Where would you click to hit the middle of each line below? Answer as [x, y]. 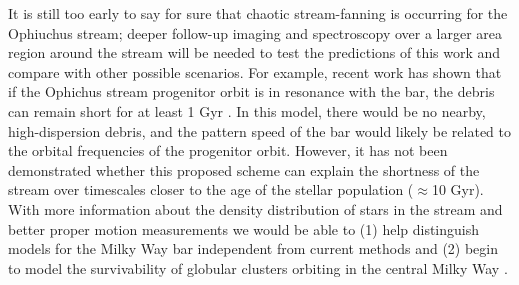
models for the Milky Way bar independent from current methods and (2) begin [253, 248]
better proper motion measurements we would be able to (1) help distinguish [244, 228]
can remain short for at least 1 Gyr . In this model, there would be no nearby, [247, 110]
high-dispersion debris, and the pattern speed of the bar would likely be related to [259, 130]
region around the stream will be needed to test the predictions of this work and [254, 52]
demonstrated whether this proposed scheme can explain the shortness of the [244, 169]
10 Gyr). [457, 189]
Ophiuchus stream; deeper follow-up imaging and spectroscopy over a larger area [255, 32]
